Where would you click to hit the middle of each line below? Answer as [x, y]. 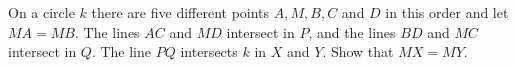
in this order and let [447, 12]
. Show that [358, 51]
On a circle [41, 12]
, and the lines [352, 31]
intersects [209, 51]
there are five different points [180, 12]
